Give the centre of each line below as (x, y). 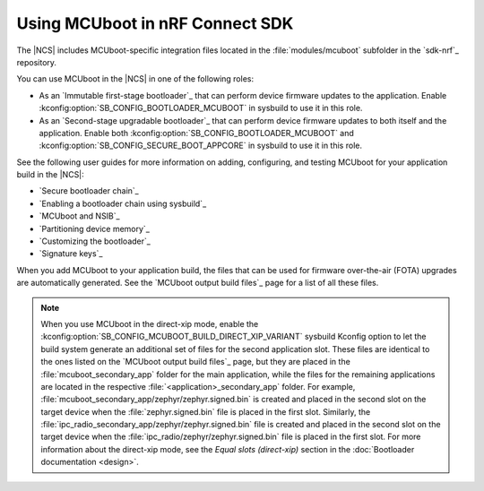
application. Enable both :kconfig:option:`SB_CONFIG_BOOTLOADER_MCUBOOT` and (196, 133)
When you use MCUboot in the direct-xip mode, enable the (150, 323)
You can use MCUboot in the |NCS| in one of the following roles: (135, 79)
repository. (37, 62)
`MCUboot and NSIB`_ (79, 216)
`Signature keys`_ (71, 254)
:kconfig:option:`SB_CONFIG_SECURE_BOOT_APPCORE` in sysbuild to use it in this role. (201, 146)
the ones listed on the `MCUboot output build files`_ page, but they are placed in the (196, 362)
